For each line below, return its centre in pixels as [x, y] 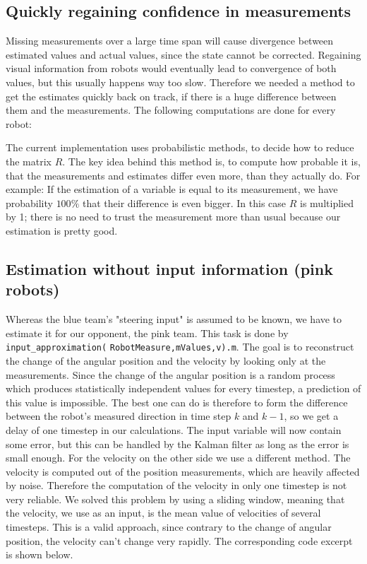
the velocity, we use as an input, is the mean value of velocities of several [163, 513]
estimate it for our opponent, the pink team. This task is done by [147, 333]
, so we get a [311, 416]
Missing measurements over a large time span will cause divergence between [170, 41]
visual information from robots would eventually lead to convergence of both [171, 68]
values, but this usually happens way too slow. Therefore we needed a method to [180, 82]
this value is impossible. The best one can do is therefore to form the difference [177, 402]
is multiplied [327, 202]
